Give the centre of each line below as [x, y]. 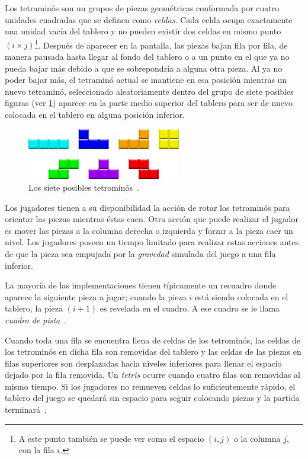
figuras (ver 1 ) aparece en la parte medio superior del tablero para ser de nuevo [149, 103]
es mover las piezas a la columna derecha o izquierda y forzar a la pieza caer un [149, 230]
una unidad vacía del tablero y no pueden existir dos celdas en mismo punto [143, 31]
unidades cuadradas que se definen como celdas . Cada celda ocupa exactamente [149, 19]
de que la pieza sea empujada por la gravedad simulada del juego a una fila [140, 253]
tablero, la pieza [34, 308]
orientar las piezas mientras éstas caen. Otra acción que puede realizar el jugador [152, 219]
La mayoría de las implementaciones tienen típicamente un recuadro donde [141, 285]
